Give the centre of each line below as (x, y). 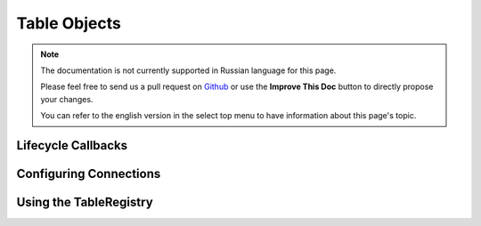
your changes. (67, 99)
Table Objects (69, 23)
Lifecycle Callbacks (72, 145)
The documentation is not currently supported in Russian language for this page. (188, 70)
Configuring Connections (89, 174)
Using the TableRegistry (85, 202)
